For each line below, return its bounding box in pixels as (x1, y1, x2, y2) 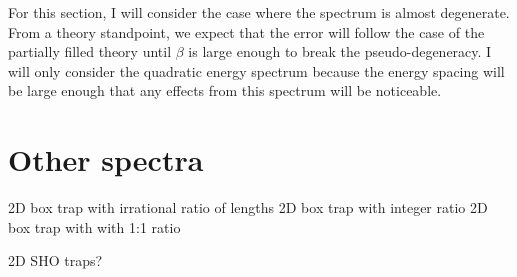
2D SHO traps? (8, 250, 103, 271)
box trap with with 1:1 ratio (8, 216, 181, 237)
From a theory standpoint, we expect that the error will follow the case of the (8, 21, 485, 42)
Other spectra (8, 139, 204, 180)
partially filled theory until (8, 41, 172, 62)
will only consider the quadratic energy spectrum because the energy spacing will (8, 60, 505, 81)
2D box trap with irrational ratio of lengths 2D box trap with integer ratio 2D (8, 197, 488, 218)
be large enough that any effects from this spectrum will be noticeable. (8, 80, 442, 101)
